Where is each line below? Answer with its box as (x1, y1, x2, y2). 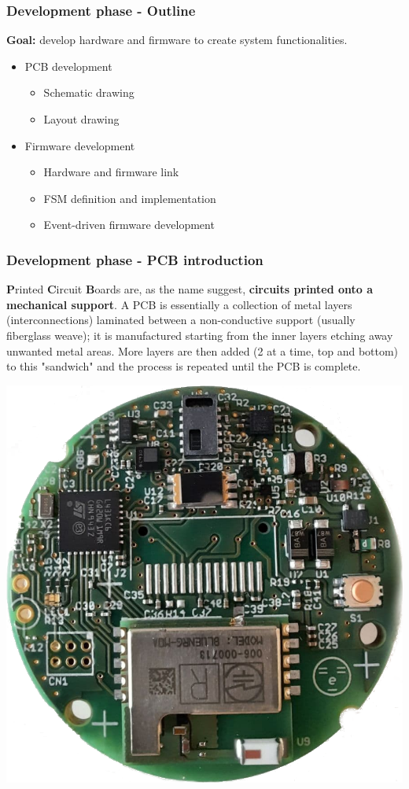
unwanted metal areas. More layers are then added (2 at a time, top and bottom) (6, 342, 399, 359)
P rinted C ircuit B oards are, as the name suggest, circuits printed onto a (6, 281, 374, 297)
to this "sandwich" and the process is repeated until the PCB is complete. (6, 358, 361, 374)
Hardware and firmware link (43, 164, 179, 180)
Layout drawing (43, 111, 120, 127)
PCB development (24, 57, 112, 74)
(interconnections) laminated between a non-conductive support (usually (6, 312, 356, 328)
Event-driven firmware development (43, 216, 215, 233)
